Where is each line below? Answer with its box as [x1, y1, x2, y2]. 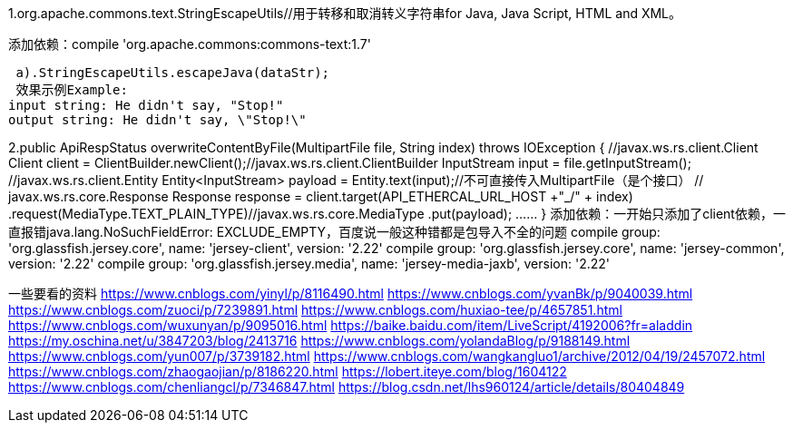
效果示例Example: [15, 83, 128, 97]
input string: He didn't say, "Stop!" [8, 98, 284, 112]
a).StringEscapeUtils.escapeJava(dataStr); [15, 65, 330, 80]
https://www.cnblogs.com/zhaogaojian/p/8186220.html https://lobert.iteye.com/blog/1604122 [8, 364, 567, 379]
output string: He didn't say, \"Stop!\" [8, 112, 307, 127]
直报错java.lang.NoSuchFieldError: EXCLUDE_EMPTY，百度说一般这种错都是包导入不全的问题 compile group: [8, 224, 661, 239]
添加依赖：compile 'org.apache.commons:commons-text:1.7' [8, 36, 371, 52]
